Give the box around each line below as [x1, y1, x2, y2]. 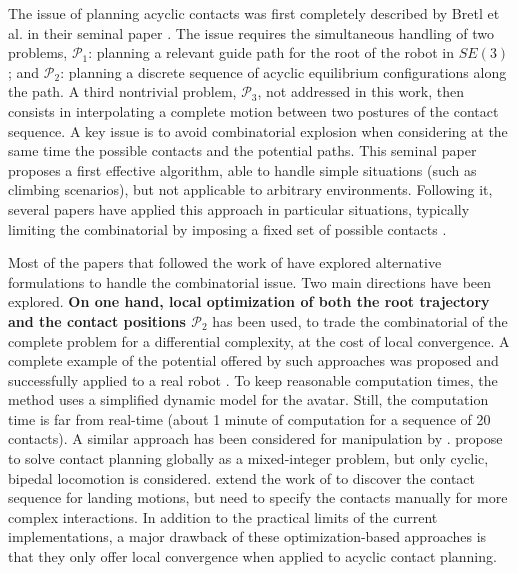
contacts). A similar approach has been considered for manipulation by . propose [8, 428, 503, 449]
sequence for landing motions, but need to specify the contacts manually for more [8, 487, 508, 508]
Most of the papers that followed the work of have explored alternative [8, 252, 442, 273]
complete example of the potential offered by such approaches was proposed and [8, 350, 499, 371]
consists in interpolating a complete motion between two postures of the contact [8, 100, 499, 121]
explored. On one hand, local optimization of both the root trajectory [8, 291, 490, 312]
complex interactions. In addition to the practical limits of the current [8, 506, 438, 527]
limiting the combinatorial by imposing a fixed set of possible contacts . [8, 218, 447, 239]
